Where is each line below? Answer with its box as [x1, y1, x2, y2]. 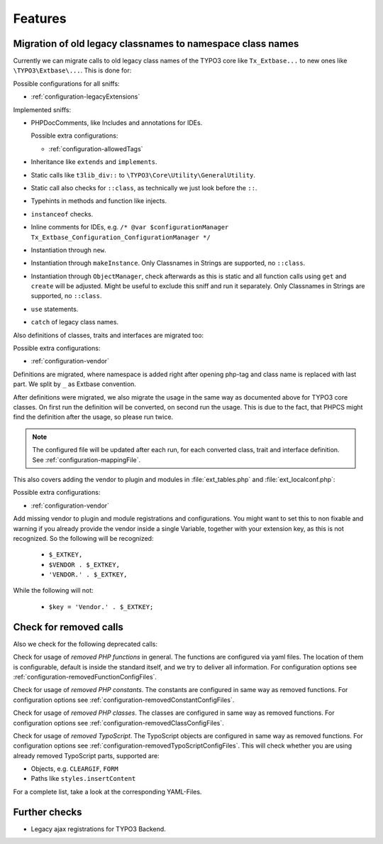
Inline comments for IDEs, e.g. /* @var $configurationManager [30, 223, 229, 231]
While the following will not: [13, 586, 94, 595]
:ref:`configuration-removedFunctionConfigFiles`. [13, 672, 157, 681]
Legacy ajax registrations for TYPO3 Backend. [30, 824, 166, 833]
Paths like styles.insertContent [30, 774, 136, 783]
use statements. [30, 305, 79, 313]
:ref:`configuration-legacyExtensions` [30, 92, 140, 101]
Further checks [13, 806, 82, 818]
